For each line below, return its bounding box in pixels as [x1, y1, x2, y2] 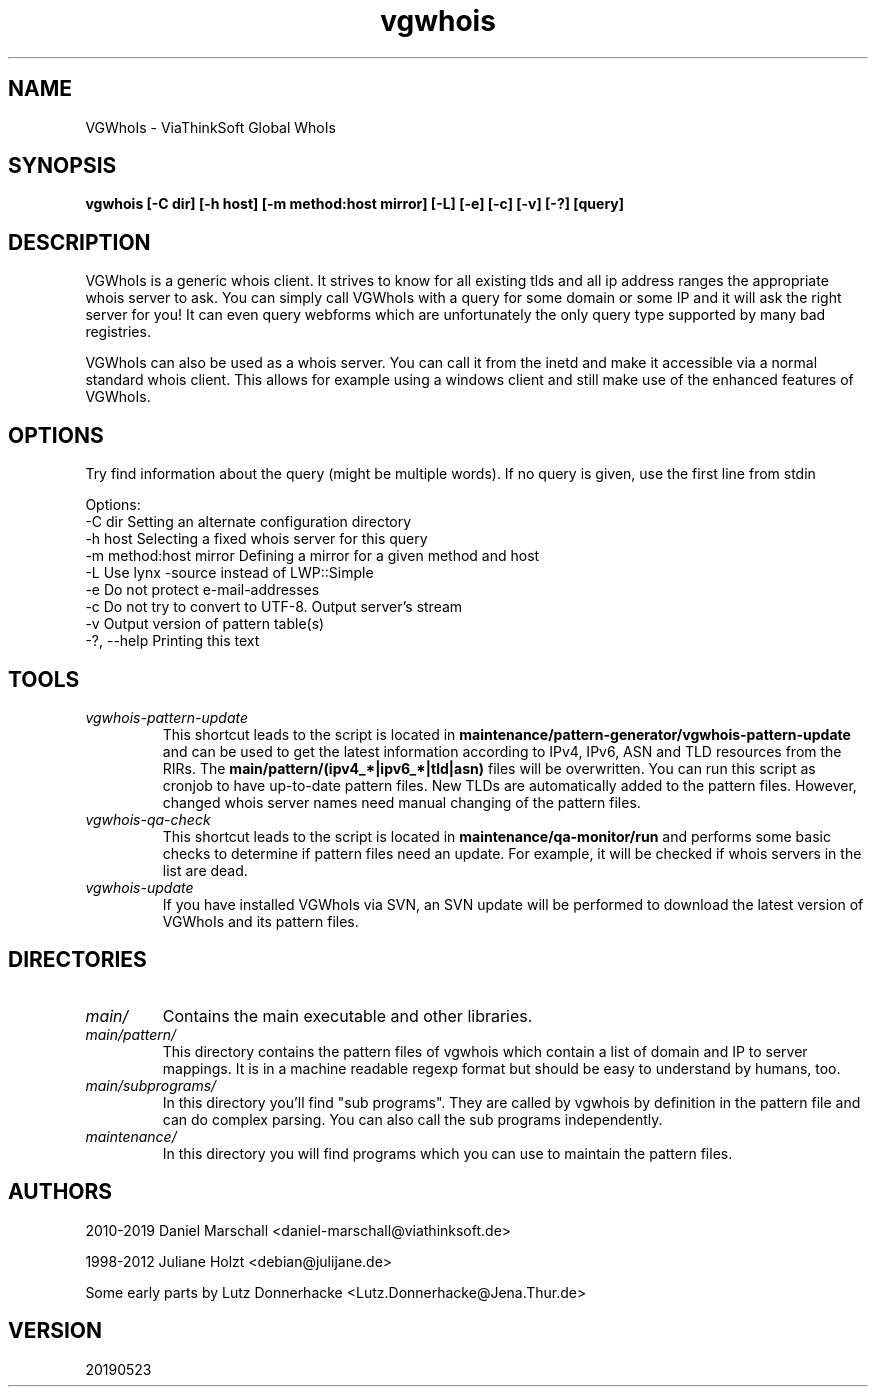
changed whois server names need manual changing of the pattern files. [162, 793, 641, 811]
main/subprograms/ [85, 1076, 217, 1094]
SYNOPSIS [8, 153, 117, 179]
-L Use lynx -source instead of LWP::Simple [85, 564, 374, 582]
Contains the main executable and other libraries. [162, 1005, 533, 1026]
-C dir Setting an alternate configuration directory [85, 513, 412, 531]
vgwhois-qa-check [85, 810, 211, 828]
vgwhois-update [85, 878, 194, 896]
